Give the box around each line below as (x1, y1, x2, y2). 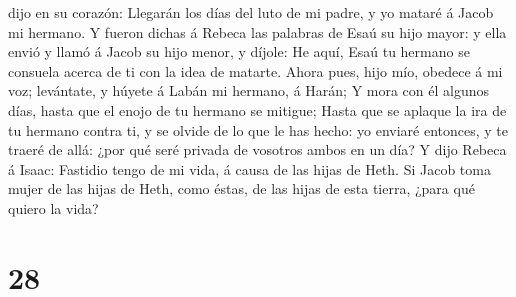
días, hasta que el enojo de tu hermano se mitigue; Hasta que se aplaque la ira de (8, 99, 507, 120)
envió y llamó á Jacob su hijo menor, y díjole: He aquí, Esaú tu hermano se (8, 41, 470, 62)
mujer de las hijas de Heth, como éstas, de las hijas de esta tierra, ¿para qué (8, 178, 475, 199)
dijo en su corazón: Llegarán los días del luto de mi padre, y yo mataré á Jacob (8, 2, 494, 22)
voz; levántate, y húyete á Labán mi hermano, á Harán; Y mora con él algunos (8, 80, 490, 101)
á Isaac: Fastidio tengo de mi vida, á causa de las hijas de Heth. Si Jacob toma (8, 158, 491, 179)
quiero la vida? (8, 197, 99, 218)
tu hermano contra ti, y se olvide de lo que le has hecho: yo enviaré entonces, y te (8, 119, 509, 140)
